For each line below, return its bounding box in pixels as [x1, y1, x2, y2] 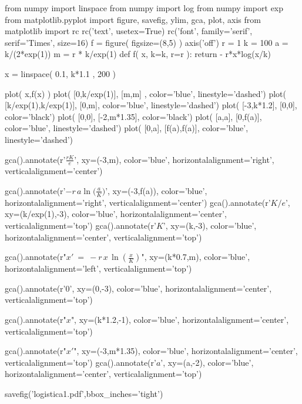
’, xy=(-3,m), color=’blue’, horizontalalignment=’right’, [74, 153, 274, 165]
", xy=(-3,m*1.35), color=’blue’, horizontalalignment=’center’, [73, 345, 298, 357]
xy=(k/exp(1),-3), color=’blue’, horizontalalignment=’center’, [5, 208, 227, 220]
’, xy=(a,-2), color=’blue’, [160, 356, 254, 368]
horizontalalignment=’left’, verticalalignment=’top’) [5, 262, 192, 275]
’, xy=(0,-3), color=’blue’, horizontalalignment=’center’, [69, 282, 272, 294]
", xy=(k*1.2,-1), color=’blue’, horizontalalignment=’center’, [71, 313, 289, 325]
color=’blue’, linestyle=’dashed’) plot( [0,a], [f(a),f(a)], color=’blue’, [5, 122, 249, 134]
